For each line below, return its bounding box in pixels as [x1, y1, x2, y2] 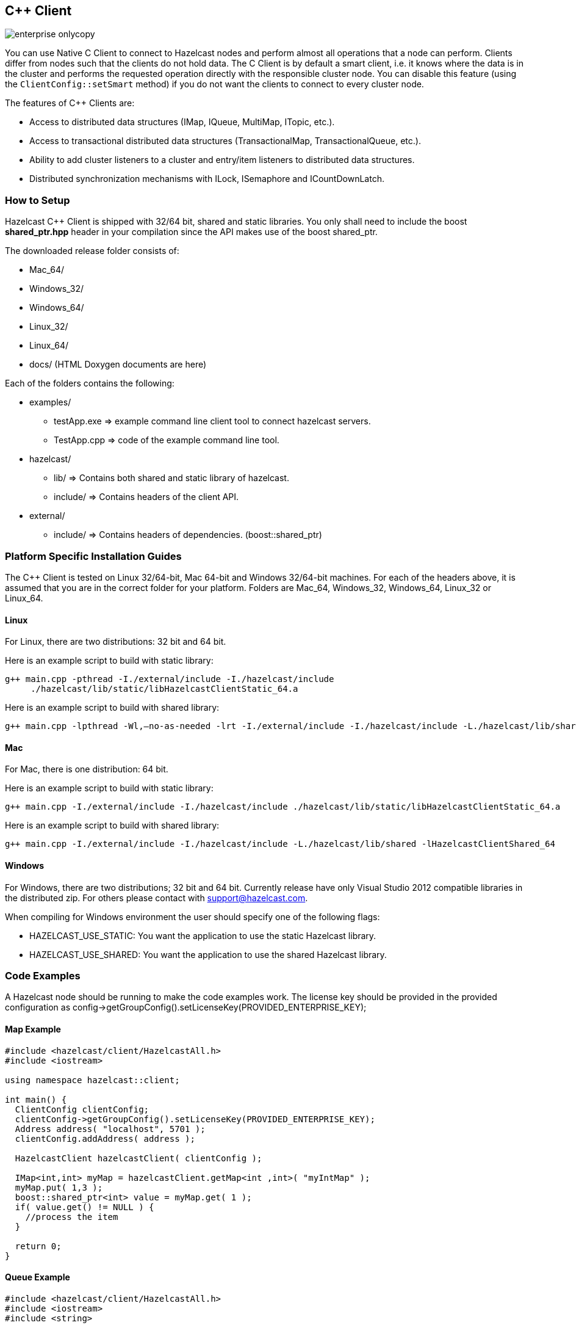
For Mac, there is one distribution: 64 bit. [5, 764, 168, 775]
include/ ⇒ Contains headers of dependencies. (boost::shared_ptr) [54, 529, 322, 540]
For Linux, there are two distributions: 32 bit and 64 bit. [5, 636, 226, 647]
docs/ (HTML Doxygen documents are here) [29, 359, 207, 370]
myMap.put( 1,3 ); [15, 1182, 103, 1192]
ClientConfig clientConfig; [15, 1104, 149, 1114]
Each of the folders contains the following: [5, 378, 175, 389]
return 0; [15, 1241, 62, 1251]
